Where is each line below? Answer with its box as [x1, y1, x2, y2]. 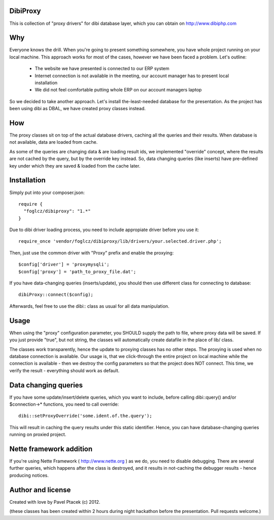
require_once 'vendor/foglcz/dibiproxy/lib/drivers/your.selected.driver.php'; [18, 239, 222, 244]
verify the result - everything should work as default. [9, 367, 120, 373]
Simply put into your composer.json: [9, 189, 85, 196]
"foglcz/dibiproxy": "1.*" [23, 208, 91, 214]
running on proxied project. [9, 432, 66, 438]
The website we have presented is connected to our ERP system [35, 66, 169, 72]
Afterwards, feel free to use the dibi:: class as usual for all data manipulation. [9, 303, 169, 309]
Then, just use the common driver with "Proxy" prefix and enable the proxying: [9, 249, 174, 256]
